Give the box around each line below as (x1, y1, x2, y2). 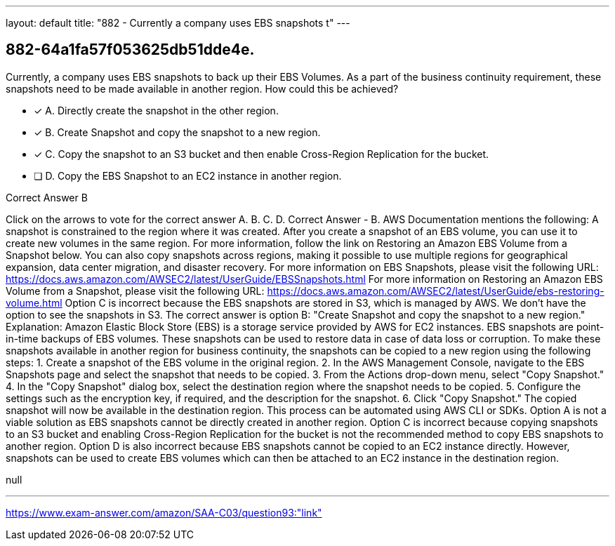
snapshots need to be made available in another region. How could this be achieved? (6, 82, 399, 95)
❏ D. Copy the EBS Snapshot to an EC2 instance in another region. (34, 169, 342, 182)
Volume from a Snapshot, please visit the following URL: (6, 284, 265, 297)
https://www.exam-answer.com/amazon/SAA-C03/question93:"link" (6, 506, 322, 519)
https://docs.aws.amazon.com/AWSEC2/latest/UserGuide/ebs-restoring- (267, 284, 604, 297)
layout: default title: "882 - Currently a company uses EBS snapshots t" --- (6, 17, 350, 29)
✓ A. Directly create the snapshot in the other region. (34, 104, 279, 116)
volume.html (6, 296, 62, 309)
